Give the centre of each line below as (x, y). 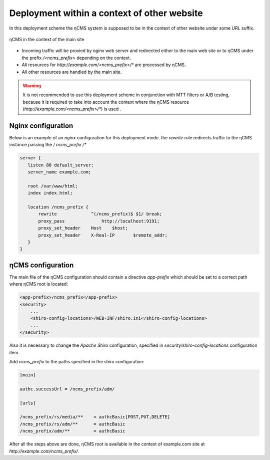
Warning (32, 86)
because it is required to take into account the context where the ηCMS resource (106, 102)
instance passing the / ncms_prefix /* (48, 145)
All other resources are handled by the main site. (72, 72)
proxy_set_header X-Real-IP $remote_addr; (103, 235)
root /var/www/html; (53, 186)
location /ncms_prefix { (58, 207)
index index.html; (50, 193)
